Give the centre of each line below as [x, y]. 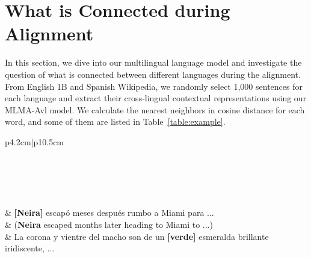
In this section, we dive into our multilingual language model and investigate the [153, 62]
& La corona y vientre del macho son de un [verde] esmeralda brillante [137, 236]
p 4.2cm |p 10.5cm [35, 141]
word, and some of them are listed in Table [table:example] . [115, 121]
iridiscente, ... [30, 248]
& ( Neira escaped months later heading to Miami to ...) [109, 225]
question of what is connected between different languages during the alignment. [153, 74]
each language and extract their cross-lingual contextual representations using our [156, 98]
